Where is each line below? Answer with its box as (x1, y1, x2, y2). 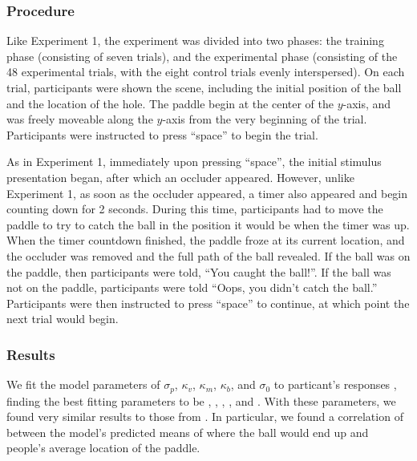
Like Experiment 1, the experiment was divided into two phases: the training (6, 32, 384, 49)
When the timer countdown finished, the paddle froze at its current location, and (6, 232, 405, 249)
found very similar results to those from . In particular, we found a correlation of (6, 408, 403, 425)
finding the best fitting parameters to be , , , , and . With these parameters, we (6, 392, 396, 409)
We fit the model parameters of (6, 376, 160, 393)
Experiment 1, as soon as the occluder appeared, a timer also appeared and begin (6, 184, 408, 201)
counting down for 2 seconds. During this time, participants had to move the (6, 200, 383, 217)
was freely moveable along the (6, 111, 153, 127)
